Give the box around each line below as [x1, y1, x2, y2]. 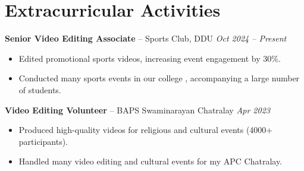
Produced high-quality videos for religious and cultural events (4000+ [18, 123, 273, 136]
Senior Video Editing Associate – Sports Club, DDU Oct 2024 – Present [5, 32, 287, 45]
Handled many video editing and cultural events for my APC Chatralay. [18, 155, 282, 167]
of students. [18, 83, 61, 96]
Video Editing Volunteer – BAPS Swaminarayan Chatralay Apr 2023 [5, 103, 270, 116]
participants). [18, 135, 68, 147]
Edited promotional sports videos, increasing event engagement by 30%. [18, 52, 281, 64]
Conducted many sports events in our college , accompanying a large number [18, 72, 300, 84]
